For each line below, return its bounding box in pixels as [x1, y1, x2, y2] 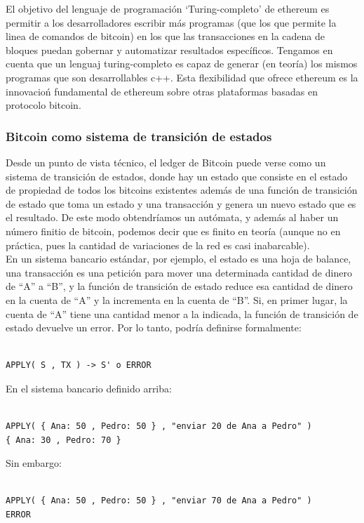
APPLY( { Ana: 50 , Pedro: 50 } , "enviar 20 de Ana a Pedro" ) [6, 421, 312, 432]
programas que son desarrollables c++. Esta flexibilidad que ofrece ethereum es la [6, 69, 358, 84]
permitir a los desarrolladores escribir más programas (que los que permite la [6, 15, 337, 29]
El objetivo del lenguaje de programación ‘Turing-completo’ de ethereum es [6, 1, 330, 15]
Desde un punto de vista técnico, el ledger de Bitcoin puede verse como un [6, 154, 326, 169]
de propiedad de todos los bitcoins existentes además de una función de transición [6, 183, 358, 197]
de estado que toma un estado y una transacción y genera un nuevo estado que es [6, 196, 356, 211]
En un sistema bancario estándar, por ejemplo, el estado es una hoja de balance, [6, 251, 351, 266]
